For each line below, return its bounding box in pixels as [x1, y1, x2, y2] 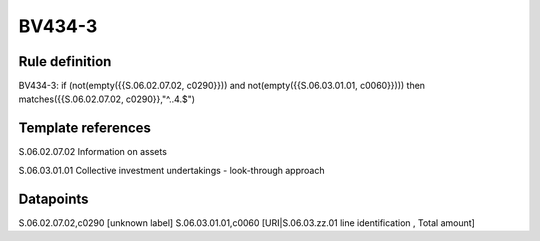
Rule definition [18, 53, 112, 70]
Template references [18, 120, 152, 137]
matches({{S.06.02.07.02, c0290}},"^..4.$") [18, 93, 195, 105]
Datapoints [18, 190, 89, 207]
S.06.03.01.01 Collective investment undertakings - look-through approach [18, 164, 325, 176]
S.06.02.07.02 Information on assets [18, 146, 167, 158]
